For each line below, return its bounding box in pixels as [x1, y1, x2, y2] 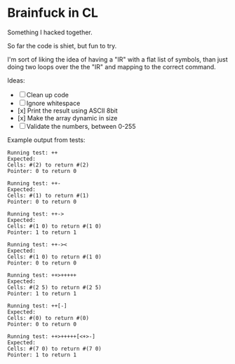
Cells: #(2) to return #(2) [7, 161, 90, 169]
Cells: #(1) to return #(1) [7, 192, 90, 199]
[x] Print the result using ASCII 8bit [17, 106, 118, 115]
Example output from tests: [7, 135, 86, 144]
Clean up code [26, 90, 69, 99]
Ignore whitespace [26, 99, 81, 107]
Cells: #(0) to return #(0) [7, 314, 90, 321]
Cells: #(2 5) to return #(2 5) [7, 283, 102, 291]
